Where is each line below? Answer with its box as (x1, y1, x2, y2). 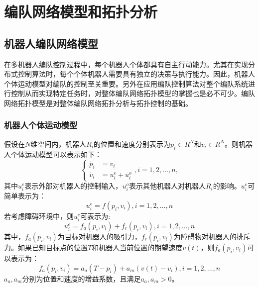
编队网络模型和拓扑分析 (4, 1, 158, 22)
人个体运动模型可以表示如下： (4, 149, 102, 159)
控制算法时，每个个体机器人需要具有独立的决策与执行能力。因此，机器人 (17, 69, 255, 79)
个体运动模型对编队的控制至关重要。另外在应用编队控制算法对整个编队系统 (4, 78, 248, 89)
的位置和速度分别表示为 (94, 138, 171, 149)
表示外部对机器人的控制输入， (24, 181, 123, 191)
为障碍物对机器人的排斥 (173, 231, 251, 242)
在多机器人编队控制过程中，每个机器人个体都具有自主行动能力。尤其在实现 (4, 59, 248, 69)
